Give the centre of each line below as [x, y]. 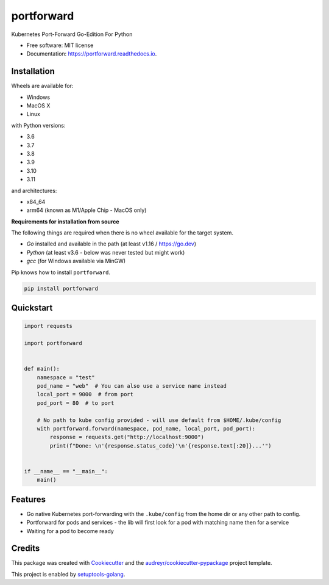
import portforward [53, 343]
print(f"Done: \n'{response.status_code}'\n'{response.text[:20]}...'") [161, 445]
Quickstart [32, 308]
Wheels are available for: [42, 86]
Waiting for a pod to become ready [70, 531]
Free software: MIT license [60, 45]
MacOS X [38, 106]
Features [28, 499]
